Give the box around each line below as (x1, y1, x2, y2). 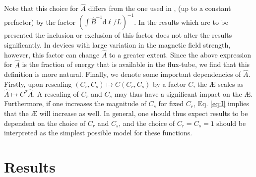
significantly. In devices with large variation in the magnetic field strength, (4, 39, 231, 50)
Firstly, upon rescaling (4, 78, 72, 89)
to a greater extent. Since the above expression (109, 49, 252, 59)
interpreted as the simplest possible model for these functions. (4, 127, 192, 138)
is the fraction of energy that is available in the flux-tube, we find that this (22, 59, 250, 69)
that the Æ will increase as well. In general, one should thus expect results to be (4, 108, 248, 118)
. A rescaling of (33, 88, 79, 99)
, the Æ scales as (193, 78, 244, 89)
